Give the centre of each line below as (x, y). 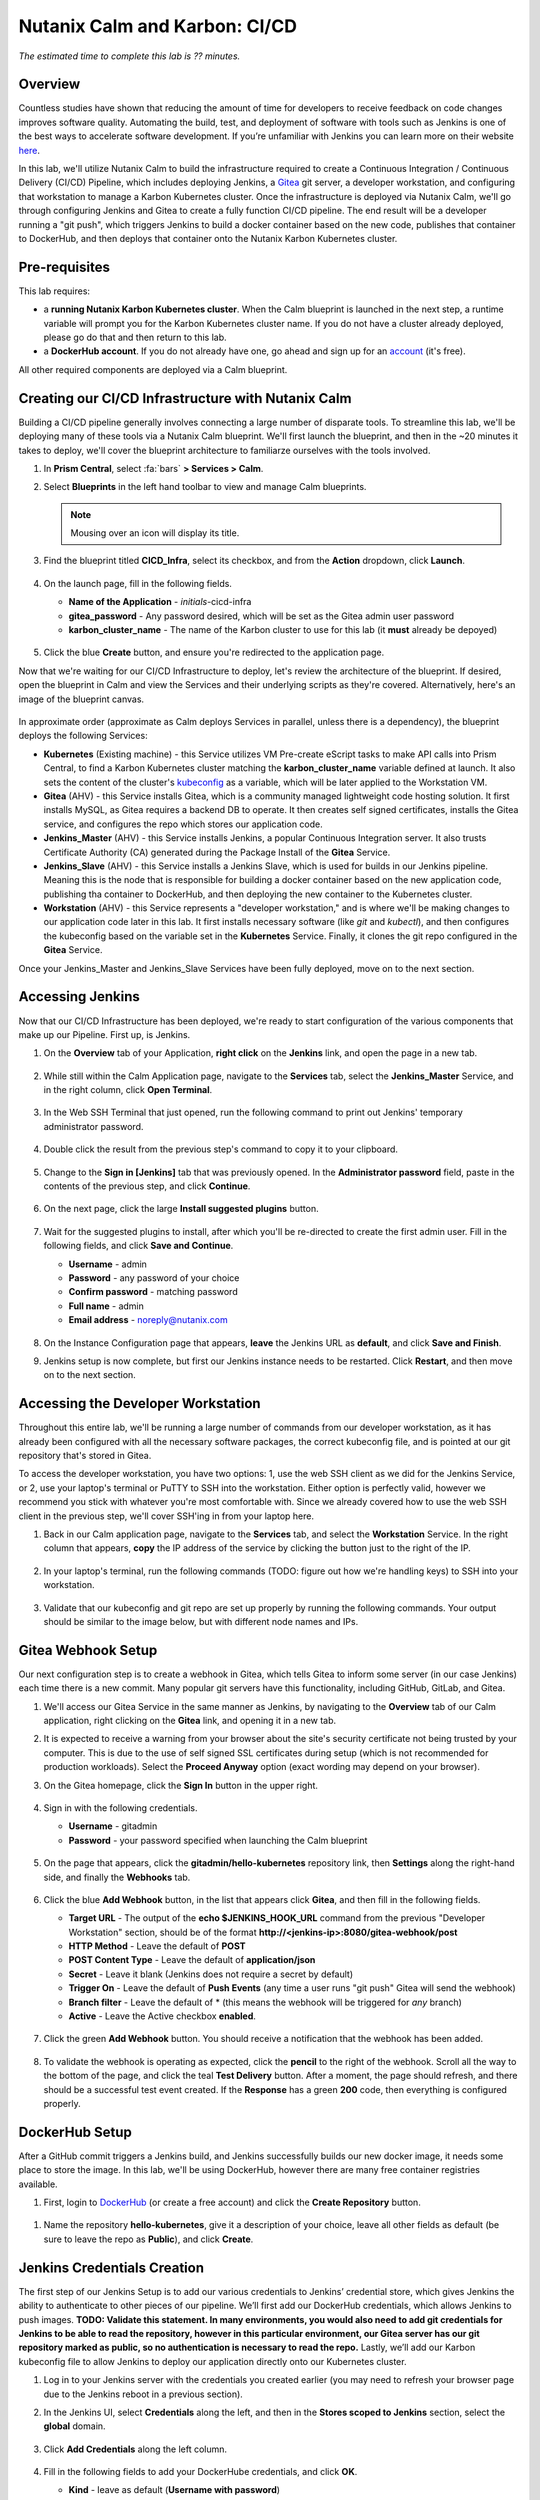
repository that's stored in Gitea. (85, 1456)
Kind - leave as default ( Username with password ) (174, 2490)
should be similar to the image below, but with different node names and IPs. (201, 1621)
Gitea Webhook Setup (88, 1650)
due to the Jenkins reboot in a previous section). (143, 2394)
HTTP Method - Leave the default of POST (157, 1946)
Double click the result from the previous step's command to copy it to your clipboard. (221, 1149)
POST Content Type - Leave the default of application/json (192, 1960)
